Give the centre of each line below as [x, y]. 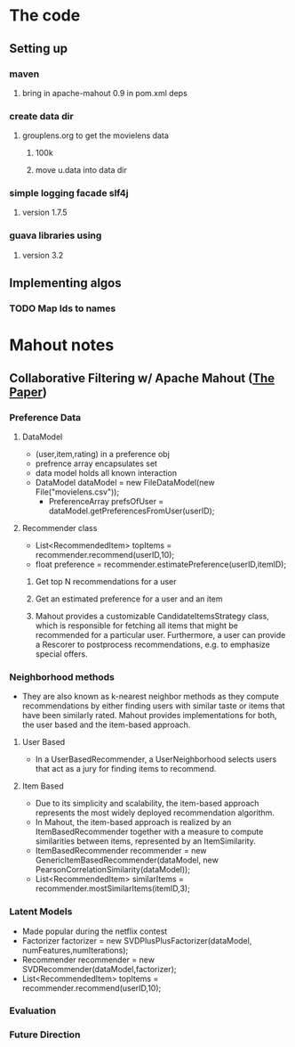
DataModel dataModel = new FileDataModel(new [125, 482]
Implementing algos [65, 283]
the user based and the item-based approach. [106, 725]
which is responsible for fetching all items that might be [136, 626]
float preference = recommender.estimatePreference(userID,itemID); [161, 564]
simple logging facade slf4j [69, 193]
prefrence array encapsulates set [96, 463]
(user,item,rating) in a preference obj [103, 454]
